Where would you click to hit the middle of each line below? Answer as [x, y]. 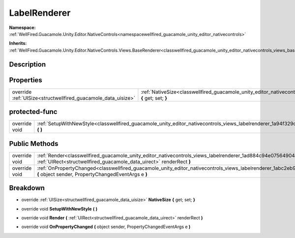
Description [28, 64]
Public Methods [34, 143]
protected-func [33, 112]
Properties [26, 80]
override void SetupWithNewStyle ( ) [59, 208]
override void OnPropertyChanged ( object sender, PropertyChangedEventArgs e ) [106, 227]
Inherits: [18, 43]
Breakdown [27, 188]
